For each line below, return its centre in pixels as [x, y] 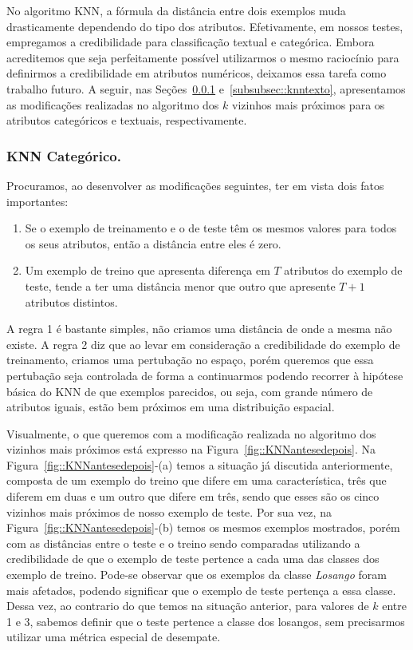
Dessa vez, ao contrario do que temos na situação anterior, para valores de [188, 606]
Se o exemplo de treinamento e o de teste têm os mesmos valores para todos [211, 228]
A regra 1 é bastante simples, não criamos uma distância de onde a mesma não [199, 329]
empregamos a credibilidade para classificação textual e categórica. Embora [191, 42]
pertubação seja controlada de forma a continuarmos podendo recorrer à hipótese [205, 375]
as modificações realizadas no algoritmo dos [113, 104]
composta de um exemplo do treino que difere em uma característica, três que [197, 480]
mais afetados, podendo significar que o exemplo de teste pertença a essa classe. [201, 590]
